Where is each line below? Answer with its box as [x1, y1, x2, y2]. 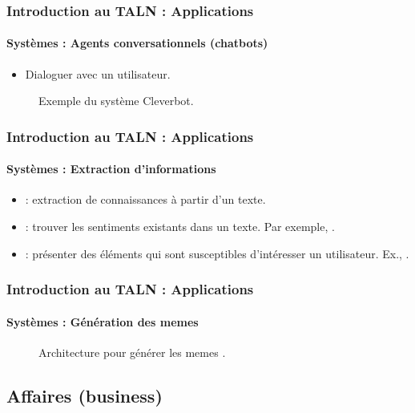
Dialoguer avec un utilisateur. [25, 65, 171, 82]
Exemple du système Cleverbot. [38, 92, 194, 109]
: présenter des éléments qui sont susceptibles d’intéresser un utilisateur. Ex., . [25, 245, 409, 261]
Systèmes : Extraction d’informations [6, 160, 216, 177]
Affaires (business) [6, 383, 163, 407]
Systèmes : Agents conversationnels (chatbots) [6, 34, 268, 51]
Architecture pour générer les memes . [38, 343, 226, 360]
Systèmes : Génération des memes [6, 313, 199, 330]
